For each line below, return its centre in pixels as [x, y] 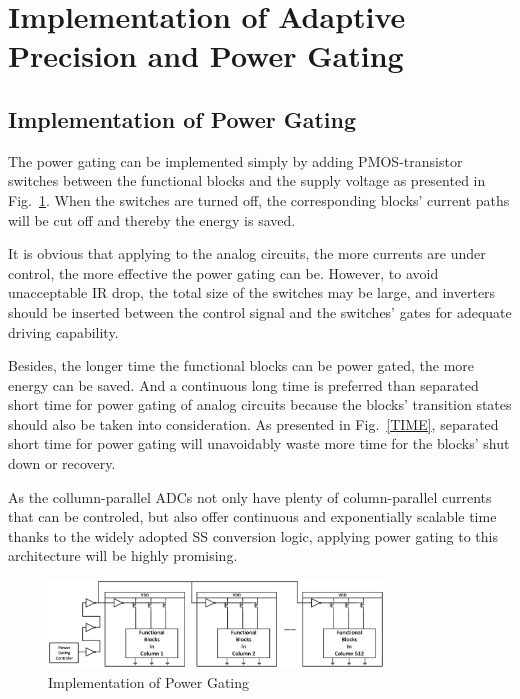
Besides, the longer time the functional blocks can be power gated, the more [241, 365]
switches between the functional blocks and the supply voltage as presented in [247, 180]
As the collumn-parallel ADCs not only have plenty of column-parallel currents [250, 496]
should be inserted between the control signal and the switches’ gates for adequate [260, 311]
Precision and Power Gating [206, 55]
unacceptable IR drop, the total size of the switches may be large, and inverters [252, 292]
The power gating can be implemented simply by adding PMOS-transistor [235, 160]
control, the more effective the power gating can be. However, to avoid [223, 272]
